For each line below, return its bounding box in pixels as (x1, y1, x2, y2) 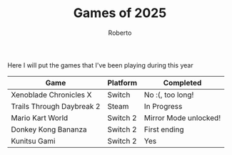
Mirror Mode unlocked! (143, 112, 221, 122)
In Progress (143, 101, 183, 111)
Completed (163, 77, 202, 87)
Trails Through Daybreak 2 (11, 101, 101, 111)
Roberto (108, 28, 132, 37)
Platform (106, 77, 138, 87)
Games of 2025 (73, 5, 167, 21)
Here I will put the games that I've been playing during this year (7, 60, 194, 69)
